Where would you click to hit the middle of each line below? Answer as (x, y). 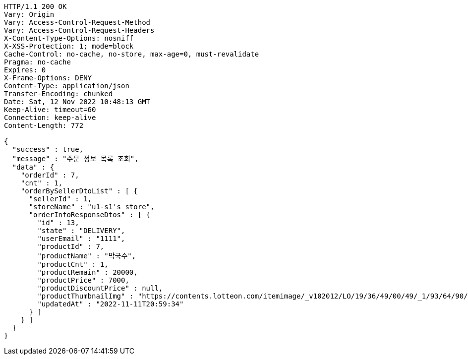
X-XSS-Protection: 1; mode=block (69, 46)
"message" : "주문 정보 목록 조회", (75, 159)
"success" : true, (48, 149)
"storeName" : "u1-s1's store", (92, 207)
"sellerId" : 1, (60, 199)
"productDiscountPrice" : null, (100, 288)
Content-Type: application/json (67, 86)
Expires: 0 (25, 70)
